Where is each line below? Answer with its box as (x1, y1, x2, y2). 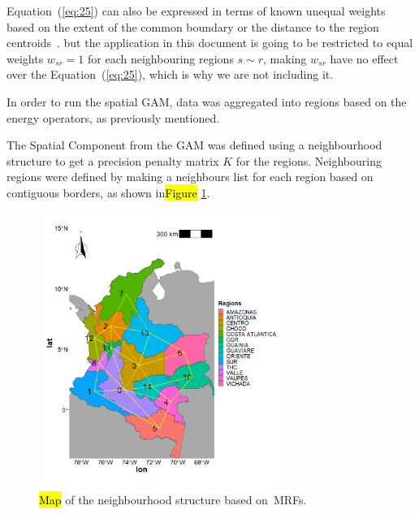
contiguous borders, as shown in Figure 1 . (6, 184, 210, 201)
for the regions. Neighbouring (235, 152, 382, 169)
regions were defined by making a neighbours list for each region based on (6, 168, 374, 185)
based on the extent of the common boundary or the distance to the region (6, 18, 379, 35)
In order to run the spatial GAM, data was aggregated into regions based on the (6, 93, 407, 110)
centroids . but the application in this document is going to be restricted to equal (6, 34, 413, 51)
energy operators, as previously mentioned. (6, 109, 220, 126)
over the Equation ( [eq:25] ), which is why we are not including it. (6, 66, 334, 83)
